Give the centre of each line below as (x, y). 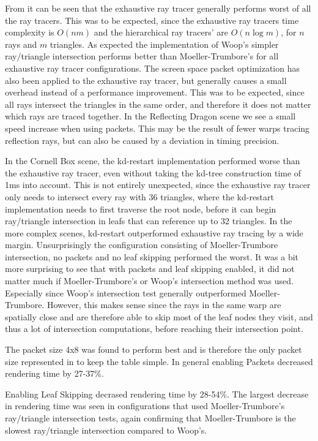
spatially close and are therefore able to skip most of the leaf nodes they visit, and (159, 316)
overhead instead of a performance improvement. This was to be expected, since (155, 92)
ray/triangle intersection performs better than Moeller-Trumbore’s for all (142, 56)
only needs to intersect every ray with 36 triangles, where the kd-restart (139, 196)
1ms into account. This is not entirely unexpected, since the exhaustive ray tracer (158, 185)
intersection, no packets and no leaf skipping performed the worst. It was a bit (152, 256)
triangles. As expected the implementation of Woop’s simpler (164, 44)
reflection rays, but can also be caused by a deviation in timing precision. (142, 140)
